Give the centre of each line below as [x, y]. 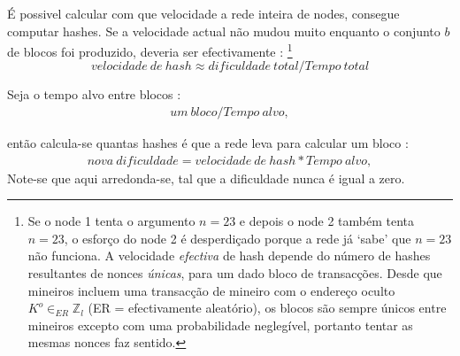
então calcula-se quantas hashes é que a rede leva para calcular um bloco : [208, 143]
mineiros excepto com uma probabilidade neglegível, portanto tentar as [220, 325]
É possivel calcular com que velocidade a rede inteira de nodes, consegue [203, 13]
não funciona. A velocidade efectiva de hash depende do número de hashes [229, 255]
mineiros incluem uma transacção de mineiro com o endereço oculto [211, 290]
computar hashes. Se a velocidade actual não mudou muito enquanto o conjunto [224, 31]
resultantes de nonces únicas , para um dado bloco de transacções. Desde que [235, 273]
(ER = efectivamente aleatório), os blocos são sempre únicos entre [267, 308]
